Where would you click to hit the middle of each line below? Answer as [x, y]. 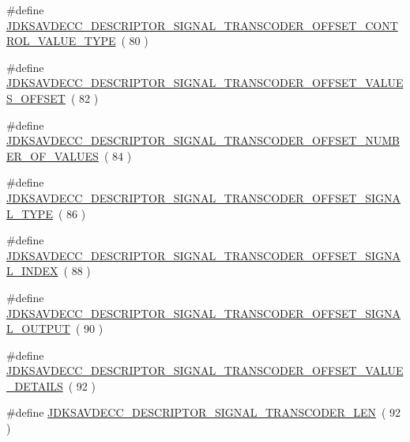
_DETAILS [35, 385]
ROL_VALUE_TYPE [61, 41]
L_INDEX [32, 271]
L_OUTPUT [38, 329]
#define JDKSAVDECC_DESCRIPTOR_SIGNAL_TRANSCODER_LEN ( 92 [204, 412]
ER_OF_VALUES [53, 155]
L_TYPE [30, 213]
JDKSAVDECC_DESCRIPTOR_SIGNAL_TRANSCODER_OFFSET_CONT [202, 25]
